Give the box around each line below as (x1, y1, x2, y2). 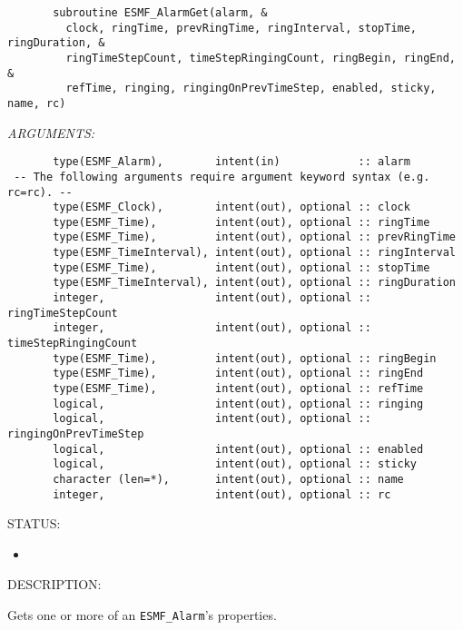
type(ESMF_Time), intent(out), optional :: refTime (53, 382, 424, 396)
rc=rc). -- (7, 185, 73, 199)
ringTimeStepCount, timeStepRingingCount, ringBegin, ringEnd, (65, 51, 456, 64)
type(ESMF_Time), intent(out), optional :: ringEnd (53, 367, 424, 380)
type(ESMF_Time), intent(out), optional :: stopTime (53, 261, 430, 274)
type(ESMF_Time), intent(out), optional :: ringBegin (53, 351, 437, 365)
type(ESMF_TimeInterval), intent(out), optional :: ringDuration (53, 276, 456, 290)
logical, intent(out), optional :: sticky (53, 458, 418, 471)
